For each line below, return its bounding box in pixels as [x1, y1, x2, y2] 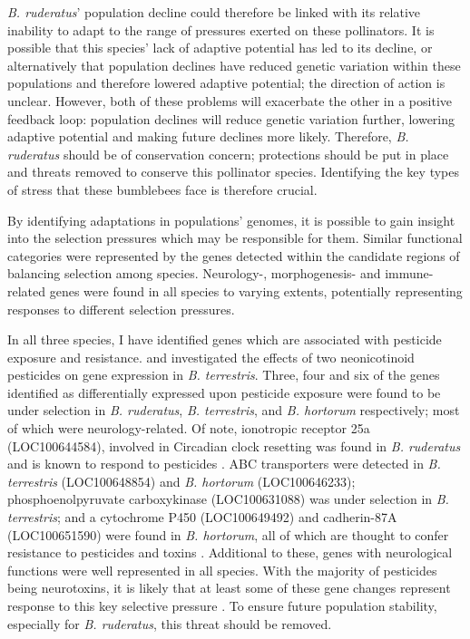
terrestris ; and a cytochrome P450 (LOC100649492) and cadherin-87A [7, 508, 397, 527]
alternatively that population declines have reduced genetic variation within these [7, 55, 461, 74]
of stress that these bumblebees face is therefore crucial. [7, 179, 318, 198]
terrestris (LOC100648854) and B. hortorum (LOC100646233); [7, 471, 356, 490]
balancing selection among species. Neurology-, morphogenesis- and [7, 264, 381, 283]
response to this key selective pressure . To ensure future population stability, [7, 596, 437, 615]
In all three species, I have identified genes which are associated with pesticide [7, 330, 442, 349]
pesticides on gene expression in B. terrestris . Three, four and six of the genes [7, 365, 440, 384]
